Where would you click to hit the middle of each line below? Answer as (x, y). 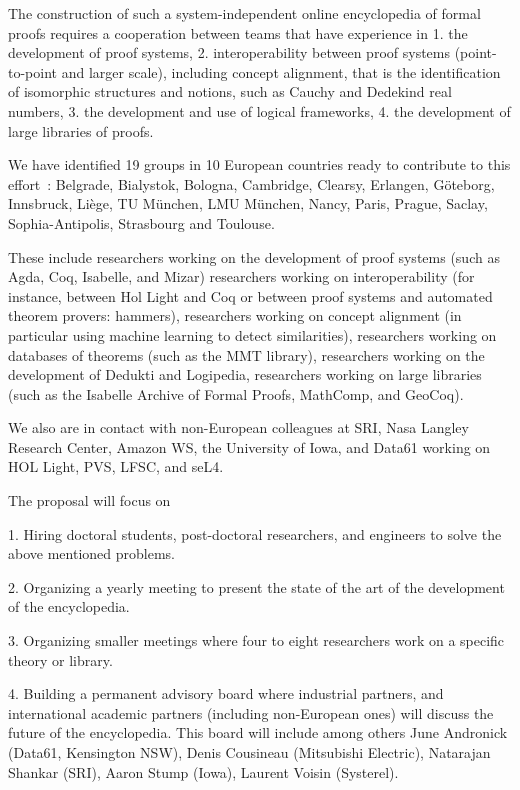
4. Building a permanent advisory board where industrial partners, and (226, 693)
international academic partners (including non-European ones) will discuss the (251, 712)
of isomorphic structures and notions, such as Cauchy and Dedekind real (230, 91)
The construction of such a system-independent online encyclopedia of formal (244, 13)
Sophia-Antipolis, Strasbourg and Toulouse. (141, 222)
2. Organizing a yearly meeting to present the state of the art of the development (256, 586)
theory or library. (60, 659)
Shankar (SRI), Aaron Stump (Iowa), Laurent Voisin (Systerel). (203, 771)
